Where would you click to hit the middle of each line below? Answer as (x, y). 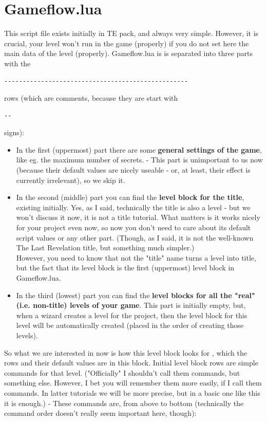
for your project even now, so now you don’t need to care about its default (133, 227)
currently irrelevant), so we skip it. (71, 180)
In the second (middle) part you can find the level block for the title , (130, 197)
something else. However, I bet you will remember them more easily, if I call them (133, 383)
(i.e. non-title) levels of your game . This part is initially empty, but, (131, 305)
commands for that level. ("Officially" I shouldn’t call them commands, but (122, 372)
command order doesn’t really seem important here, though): (100, 413)
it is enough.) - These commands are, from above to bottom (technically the (124, 403)
